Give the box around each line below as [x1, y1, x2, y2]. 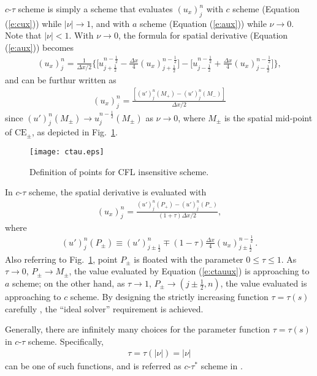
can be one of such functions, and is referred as [5, 359, 181, 372]
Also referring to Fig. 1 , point [5, 252, 118, 265]
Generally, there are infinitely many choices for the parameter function [5, 323, 270, 336]
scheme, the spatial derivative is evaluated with [29, 186, 207, 198]
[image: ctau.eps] [29, 148, 104, 156]
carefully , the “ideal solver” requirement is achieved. [5, 302, 204, 315]
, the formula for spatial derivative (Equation [118, 29, 288, 42]
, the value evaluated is [220, 277, 307, 290]
